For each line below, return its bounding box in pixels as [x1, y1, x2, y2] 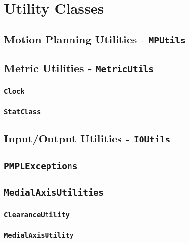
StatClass [4, 108, 41, 116]
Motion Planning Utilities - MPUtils [4, 31, 186, 46]
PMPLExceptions [4, 161, 78, 171]
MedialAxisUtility [4, 231, 74, 240]
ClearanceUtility [4, 210, 70, 219]
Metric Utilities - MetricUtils [4, 61, 154, 76]
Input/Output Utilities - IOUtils [4, 131, 171, 146]
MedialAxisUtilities [4, 187, 104, 198]
